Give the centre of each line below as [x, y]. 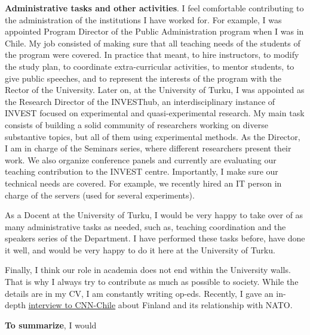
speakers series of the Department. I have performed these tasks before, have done [155, 238]
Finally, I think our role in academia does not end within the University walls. [148, 270]
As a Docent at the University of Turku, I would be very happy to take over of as [154, 215]
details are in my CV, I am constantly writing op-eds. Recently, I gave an [139, 293]
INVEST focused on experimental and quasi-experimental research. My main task [155, 113]
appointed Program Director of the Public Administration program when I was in [154, 31]
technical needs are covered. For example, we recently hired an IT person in [143, 183]
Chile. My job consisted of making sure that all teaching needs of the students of [153, 43]
